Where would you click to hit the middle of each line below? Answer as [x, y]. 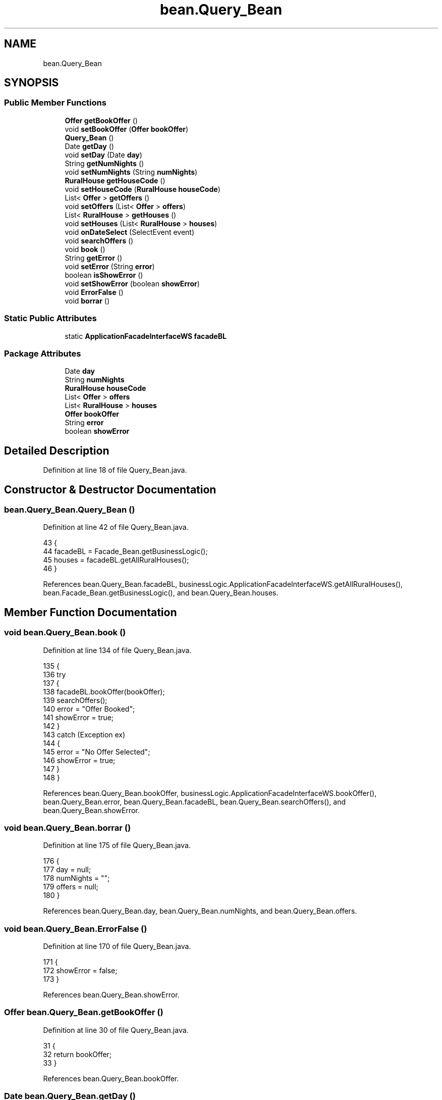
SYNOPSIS [32, 83]
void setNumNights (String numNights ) [131, 172]
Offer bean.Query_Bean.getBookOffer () [84, 1012]
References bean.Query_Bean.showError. [111, 995]
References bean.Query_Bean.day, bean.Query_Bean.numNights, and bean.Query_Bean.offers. [200, 911]
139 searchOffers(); [75, 700]
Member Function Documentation [91, 612]
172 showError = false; [80, 971]
